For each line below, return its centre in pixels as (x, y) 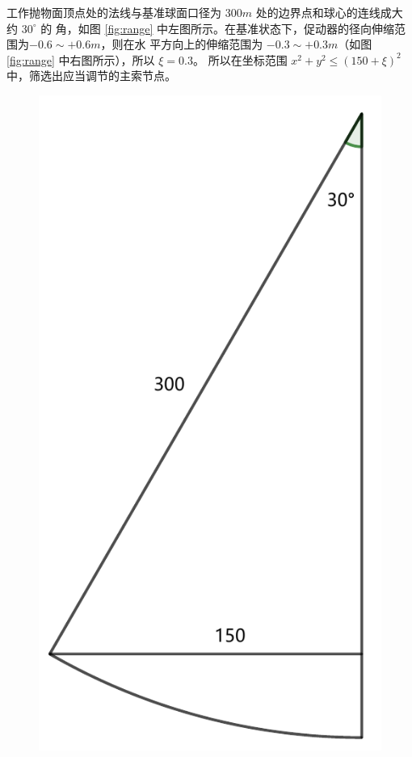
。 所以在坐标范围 (240, 59)
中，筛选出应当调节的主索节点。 (91, 76)
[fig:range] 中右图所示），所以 (81, 59)
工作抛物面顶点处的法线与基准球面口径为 (114, 12)
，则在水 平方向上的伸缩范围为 (182, 44)
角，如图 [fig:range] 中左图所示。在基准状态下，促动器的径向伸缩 (225, 28)
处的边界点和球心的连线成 (324, 12)
